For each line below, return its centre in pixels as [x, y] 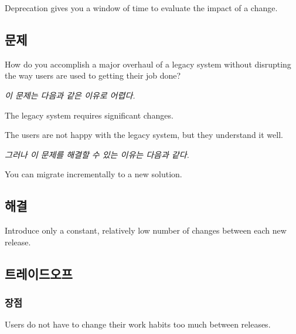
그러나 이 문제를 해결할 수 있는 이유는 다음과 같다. [97, 154]
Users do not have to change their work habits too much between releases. [138, 324]
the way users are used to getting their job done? [93, 75]
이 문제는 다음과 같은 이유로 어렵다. [70, 95]
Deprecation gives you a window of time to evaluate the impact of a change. [141, 8]
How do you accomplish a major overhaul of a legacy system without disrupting [148, 64]
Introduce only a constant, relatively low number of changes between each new [146, 230]
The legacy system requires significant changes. [89, 115]
